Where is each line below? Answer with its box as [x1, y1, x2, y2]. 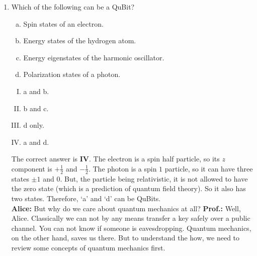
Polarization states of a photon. [23, 69, 121, 79]
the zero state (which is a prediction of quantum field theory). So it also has [11, 183, 246, 194]
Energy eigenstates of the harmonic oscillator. [23, 52, 164, 62]
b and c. [23, 103, 49, 113]
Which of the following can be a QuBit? [11, 2, 135, 12]
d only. [23, 120, 44, 130]
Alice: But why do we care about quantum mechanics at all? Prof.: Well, [11, 203, 241, 213]
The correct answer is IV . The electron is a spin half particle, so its [11, 153, 220, 164]
